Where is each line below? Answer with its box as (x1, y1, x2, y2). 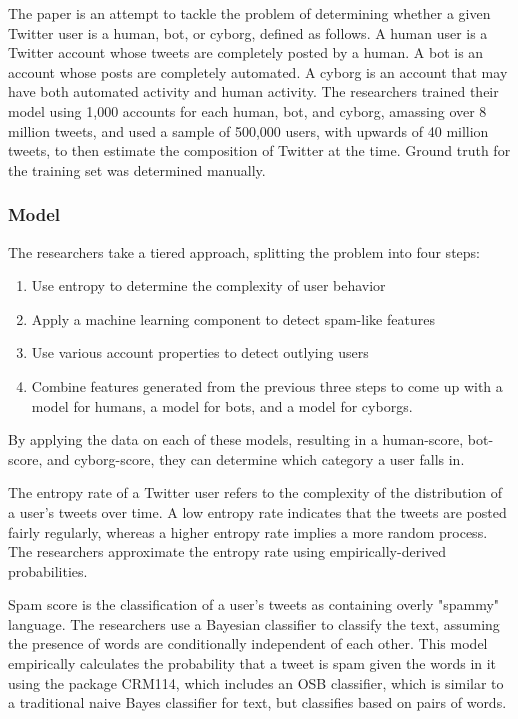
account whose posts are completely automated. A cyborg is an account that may (8, 61, 508, 82)
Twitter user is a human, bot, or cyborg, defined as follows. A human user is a (8, 22, 488, 43)
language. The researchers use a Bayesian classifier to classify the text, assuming (8, 613, 500, 634)
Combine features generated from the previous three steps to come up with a (31, 375, 503, 396)
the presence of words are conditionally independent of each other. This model (8, 633, 488, 654)
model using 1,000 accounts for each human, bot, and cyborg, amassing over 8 (8, 100, 487, 121)
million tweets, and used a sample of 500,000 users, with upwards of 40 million (8, 120, 489, 141)
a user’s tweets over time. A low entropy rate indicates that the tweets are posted (8, 501, 507, 522)
